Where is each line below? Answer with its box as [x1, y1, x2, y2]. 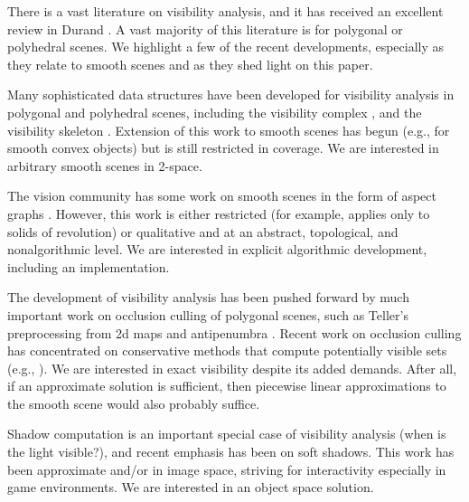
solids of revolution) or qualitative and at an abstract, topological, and [7, 222, 399, 241]
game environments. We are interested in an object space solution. [7, 478, 374, 497]
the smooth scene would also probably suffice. [7, 393, 260, 412]
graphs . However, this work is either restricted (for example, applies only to [7, 204, 430, 223]
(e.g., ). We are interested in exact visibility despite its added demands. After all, [7, 358, 457, 377]
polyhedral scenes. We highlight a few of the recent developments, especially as [7, 37, 445, 56]
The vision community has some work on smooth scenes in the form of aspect [7, 186, 436, 205]
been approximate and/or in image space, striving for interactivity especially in [7, 459, 446, 478]
